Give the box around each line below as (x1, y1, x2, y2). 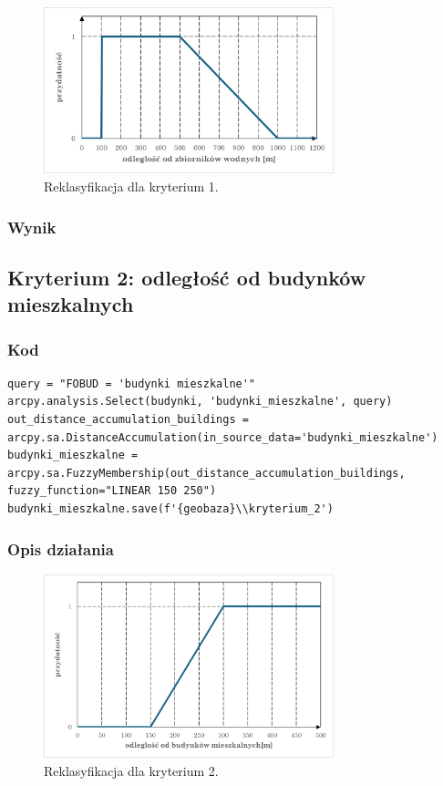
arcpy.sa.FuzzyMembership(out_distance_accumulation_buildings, (7, 466, 406, 480)
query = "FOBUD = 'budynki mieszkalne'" (7, 377, 256, 390)
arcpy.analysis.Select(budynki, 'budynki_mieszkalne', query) (7, 395, 393, 409)
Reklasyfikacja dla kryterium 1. (44, 177, 219, 196)
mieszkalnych (7, 290, 134, 318)
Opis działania (7, 537, 114, 560)
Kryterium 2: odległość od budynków (7, 263, 366, 291)
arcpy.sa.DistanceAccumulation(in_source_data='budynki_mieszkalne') (7, 430, 438, 444)
